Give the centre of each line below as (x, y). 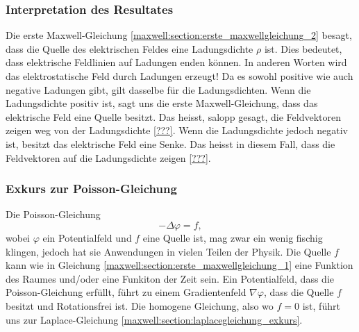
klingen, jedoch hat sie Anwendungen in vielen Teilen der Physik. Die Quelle (168, 251)
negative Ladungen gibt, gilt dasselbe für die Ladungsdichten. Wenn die (158, 89)
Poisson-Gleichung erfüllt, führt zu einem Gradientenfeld (126, 292)
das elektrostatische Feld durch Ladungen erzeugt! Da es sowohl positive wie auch (179, 76)
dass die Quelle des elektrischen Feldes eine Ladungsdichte (130, 48)
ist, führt (321, 305)
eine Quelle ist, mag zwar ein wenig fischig (233, 237)
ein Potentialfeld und (87, 237)
